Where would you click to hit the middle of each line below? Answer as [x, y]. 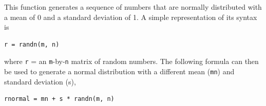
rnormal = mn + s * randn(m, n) [59, 99]
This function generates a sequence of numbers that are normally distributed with [133, 7]
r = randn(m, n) [32, 44]
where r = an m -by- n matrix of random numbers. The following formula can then [131, 61]
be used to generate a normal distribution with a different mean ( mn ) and [119, 71]
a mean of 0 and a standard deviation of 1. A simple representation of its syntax [131, 17]
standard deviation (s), [40, 81]
